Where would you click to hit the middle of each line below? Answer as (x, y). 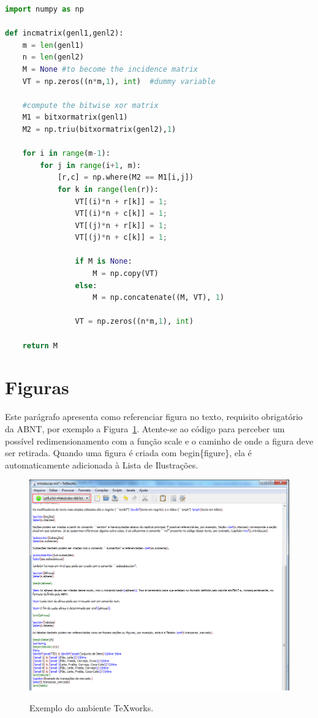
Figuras (37, 387)
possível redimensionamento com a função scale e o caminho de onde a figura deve (159, 441)
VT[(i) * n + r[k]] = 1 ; (121, 201)
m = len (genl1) (53, 45)
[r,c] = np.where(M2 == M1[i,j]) (125, 178)
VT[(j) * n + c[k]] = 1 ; (121, 238)
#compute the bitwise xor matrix (90, 105)
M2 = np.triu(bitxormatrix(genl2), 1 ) (99, 129)
